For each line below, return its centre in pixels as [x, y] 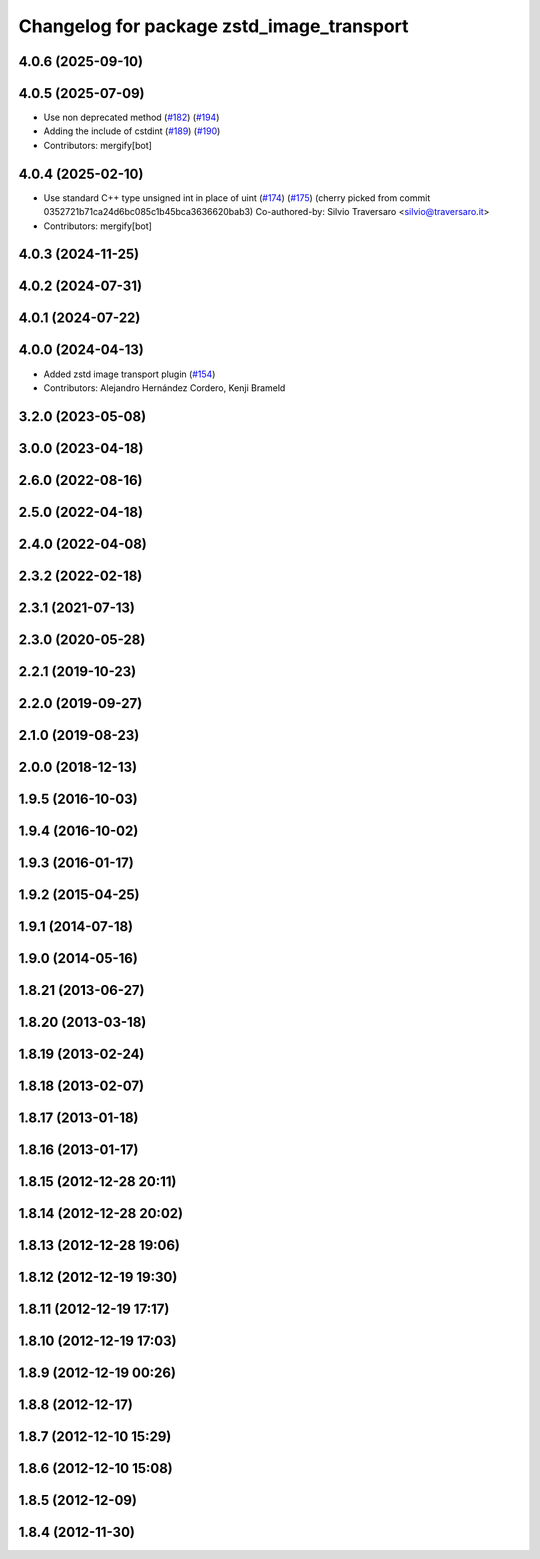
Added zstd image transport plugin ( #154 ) [129, 374]
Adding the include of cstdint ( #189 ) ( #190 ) [132, 131]
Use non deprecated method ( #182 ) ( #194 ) [131, 117]
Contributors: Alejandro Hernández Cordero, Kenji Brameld [164, 387]
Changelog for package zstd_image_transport [213, 26]
